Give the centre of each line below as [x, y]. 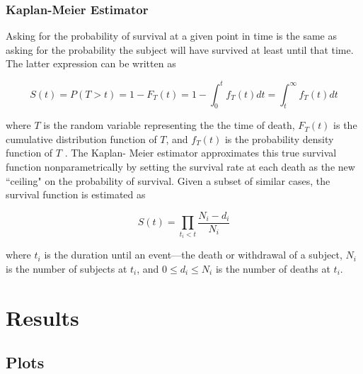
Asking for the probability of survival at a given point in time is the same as [171, 36]
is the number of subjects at [67, 268]
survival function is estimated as [76, 194]
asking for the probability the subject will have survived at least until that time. [180, 49]
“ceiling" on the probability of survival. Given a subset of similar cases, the [168, 180]
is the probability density [279, 138]
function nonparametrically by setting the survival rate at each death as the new [180, 167]
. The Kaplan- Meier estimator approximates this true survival [201, 153]
